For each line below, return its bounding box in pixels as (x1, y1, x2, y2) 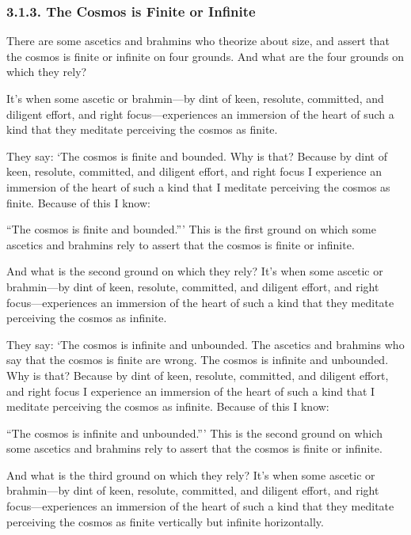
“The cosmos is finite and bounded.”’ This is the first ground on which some (6, 221, 376, 237)
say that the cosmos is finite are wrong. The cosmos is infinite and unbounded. (6, 351, 389, 368)
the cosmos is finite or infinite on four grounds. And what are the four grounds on (6, 47, 404, 64)
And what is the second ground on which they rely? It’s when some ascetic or (6, 263, 383, 279)
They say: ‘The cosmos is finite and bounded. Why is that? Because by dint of (6, 147, 387, 164)
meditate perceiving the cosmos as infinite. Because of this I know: (6, 398, 329, 415)
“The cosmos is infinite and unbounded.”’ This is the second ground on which (6, 424, 382, 441)
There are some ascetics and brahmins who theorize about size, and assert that (6, 32, 390, 49)
